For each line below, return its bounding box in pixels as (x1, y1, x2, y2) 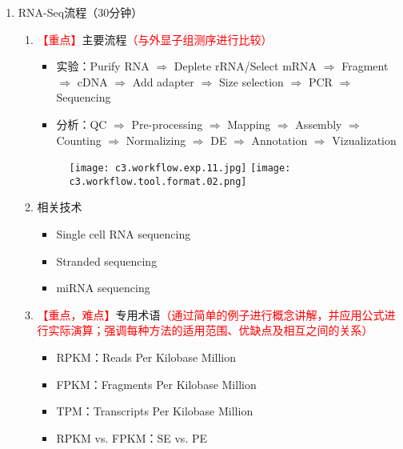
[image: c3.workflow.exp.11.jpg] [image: (69, 162, 291, 174)
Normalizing (126, 131, 186, 148)
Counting (56, 131, 102, 148)
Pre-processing (131, 115, 203, 132)
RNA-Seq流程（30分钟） (18, 4, 143, 20)
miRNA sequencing (56, 279, 150, 296)
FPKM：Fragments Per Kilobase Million (56, 375, 257, 392)
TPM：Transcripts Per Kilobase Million (56, 403, 253, 419)
